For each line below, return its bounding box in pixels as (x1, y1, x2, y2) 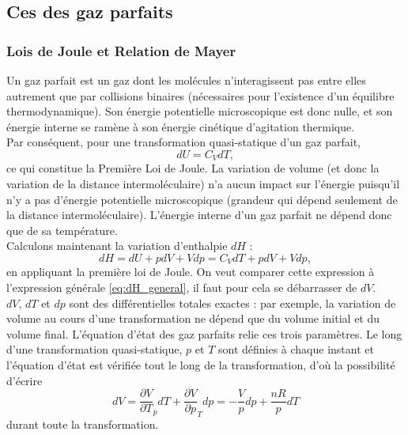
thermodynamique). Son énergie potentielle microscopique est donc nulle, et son (6, 103, 393, 119)
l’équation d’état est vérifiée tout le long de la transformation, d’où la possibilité (6, 357, 395, 373)
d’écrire (6, 372, 43, 388)
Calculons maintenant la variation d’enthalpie (6, 237, 228, 254)
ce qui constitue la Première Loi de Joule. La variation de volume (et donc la (6, 160, 380, 176)
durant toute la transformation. (6, 416, 159, 433)
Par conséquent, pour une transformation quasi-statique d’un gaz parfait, (6, 134, 361, 150)
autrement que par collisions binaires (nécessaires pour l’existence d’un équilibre (6, 87, 395, 104)
